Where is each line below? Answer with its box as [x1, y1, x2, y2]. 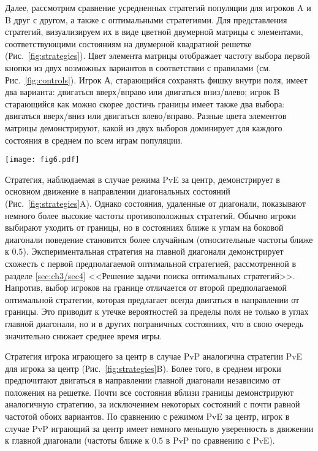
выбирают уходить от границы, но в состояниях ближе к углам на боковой [5, 221, 284, 234]
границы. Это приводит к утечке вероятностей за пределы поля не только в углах [5, 305, 309, 318]
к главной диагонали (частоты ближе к [5, 434, 150, 447]
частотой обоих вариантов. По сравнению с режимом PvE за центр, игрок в [5, 410, 290, 423]
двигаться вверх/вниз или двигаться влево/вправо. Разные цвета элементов [5, 109, 287, 122]
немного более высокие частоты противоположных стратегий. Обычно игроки [5, 209, 296, 222]
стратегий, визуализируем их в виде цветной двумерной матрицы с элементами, [5, 25, 303, 38]
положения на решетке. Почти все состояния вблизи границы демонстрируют [5, 385, 294, 398]
